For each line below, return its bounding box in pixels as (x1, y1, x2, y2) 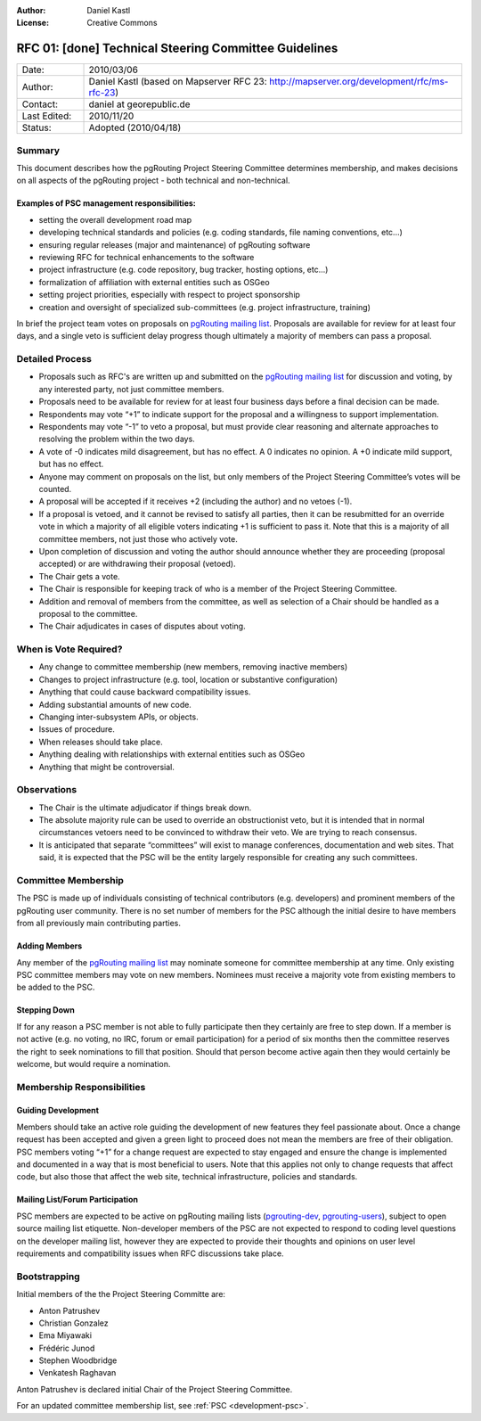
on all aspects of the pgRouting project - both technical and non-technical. (16, 175, 290, 186)
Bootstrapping (16, 1270, 80, 1283)
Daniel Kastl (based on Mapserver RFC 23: (88, 76, 267, 88)
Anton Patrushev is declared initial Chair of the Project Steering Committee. (16, 1384, 293, 1394)
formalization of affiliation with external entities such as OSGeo (38, 276, 271, 287)
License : (16, 18, 49, 29)
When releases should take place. (38, 736, 164, 747)
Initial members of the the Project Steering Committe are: (16, 1289, 226, 1300)
